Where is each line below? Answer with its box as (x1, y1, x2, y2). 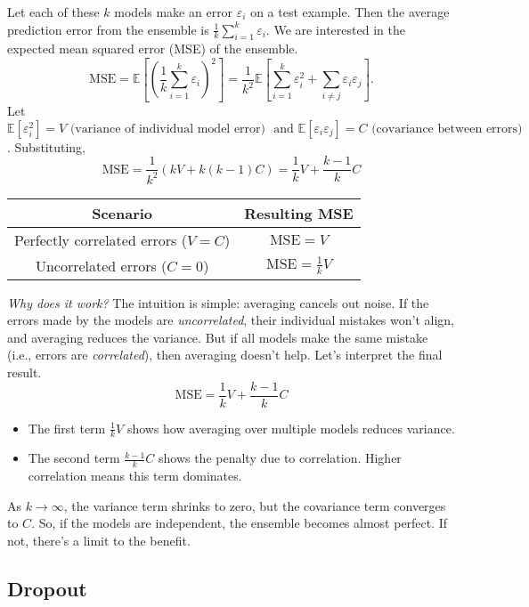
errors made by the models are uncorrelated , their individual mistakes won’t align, (7, 311, 454, 329)
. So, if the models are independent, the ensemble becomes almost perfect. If (31, 514, 448, 532)
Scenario (92, 202, 153, 223)
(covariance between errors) (371, 122, 523, 135)
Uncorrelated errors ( (35, 255, 167, 276)
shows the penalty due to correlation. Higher (158, 449, 402, 467)
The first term (28, 418, 106, 437)
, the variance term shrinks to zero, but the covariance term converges (63, 496, 446, 514)
